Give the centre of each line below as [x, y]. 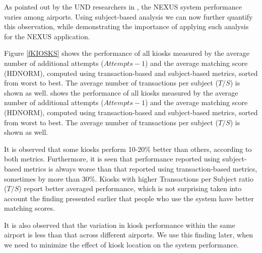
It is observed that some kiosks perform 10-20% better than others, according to [128, 149]
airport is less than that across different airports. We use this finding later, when [129, 235]
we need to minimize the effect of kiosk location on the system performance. [121, 245]
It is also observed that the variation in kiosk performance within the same [120, 225]
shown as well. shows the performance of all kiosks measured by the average [121, 92]
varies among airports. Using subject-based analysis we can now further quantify [128, 16]
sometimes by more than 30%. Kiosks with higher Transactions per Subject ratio [129, 178]
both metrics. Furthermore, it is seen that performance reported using [112, 159]
